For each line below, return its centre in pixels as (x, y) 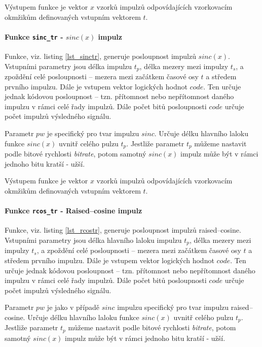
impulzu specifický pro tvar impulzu (173, 307)
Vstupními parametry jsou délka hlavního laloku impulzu (93, 240)
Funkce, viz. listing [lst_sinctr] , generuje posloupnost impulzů (100, 56)
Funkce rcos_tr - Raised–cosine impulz (73, 211)
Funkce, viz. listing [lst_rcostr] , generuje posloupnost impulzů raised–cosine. (123, 230)
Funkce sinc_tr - (34, 36)
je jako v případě (73, 307)
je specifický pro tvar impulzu (93, 133)
